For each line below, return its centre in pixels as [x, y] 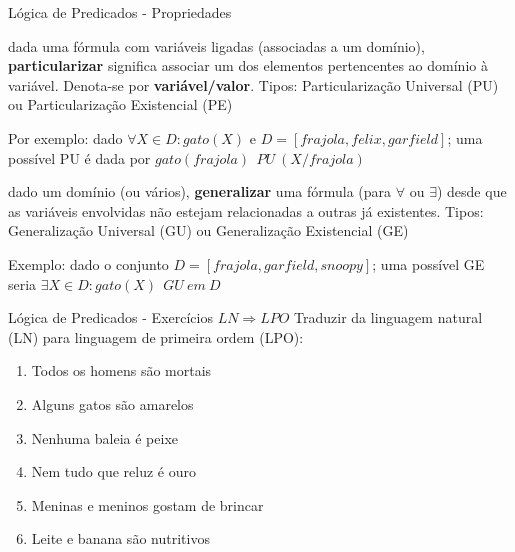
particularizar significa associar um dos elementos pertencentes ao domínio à [248, 65]
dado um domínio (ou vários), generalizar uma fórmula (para [200, 191]
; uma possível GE [428, 263]
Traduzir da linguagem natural [388, 317]
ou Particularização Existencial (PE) [120, 104]
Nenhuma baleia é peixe [105, 437]
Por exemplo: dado [65, 137]
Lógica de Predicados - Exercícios [110, 317]
